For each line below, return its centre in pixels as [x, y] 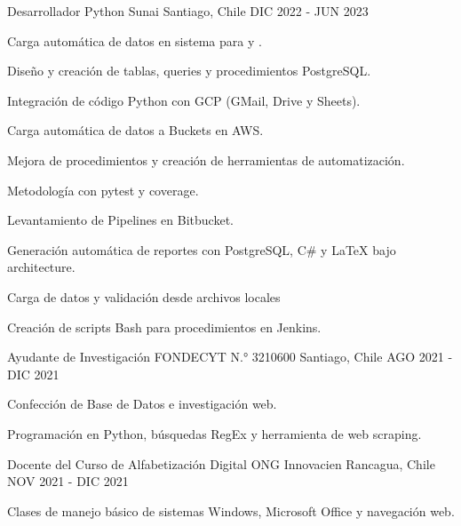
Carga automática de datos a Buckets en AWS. [135, 130]
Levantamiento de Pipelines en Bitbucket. [120, 220]
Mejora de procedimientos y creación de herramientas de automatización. [206, 159]
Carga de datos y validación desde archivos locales [144, 296]
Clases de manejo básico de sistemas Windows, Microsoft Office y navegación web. [231, 510]
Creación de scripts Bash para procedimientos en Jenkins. [164, 327]
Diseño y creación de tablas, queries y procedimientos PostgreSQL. [189, 71]
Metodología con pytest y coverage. [103, 190]
